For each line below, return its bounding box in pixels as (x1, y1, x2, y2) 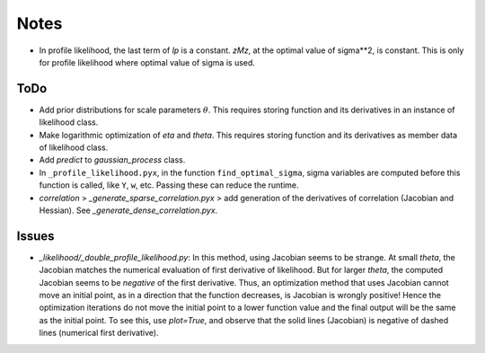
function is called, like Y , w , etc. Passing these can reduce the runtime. (39, 180, 300, 190)
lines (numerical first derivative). (39, 328, 159, 339)
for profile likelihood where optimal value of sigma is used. (39, 57, 256, 67)
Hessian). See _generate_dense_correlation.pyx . (39, 205, 218, 216)
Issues (16, 228, 55, 243)
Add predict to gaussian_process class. (39, 154, 186, 165)
